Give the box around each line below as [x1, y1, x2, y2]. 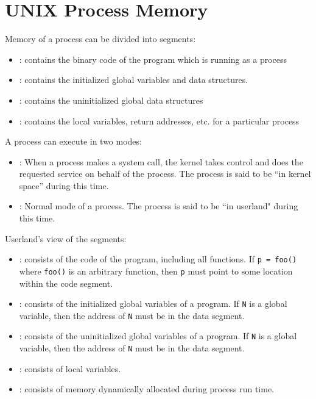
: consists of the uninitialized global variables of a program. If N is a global [19, 329, 297, 342]
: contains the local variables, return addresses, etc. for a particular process [19, 114, 300, 127]
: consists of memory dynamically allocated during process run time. [19, 383, 275, 395]
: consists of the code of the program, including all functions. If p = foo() [19, 253, 297, 265]
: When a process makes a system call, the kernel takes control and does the [19, 155, 303, 168]
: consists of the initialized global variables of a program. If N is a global [19, 297, 287, 310]
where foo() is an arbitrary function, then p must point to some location [19, 264, 293, 277]
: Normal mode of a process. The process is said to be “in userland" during [19, 199, 298, 212]
